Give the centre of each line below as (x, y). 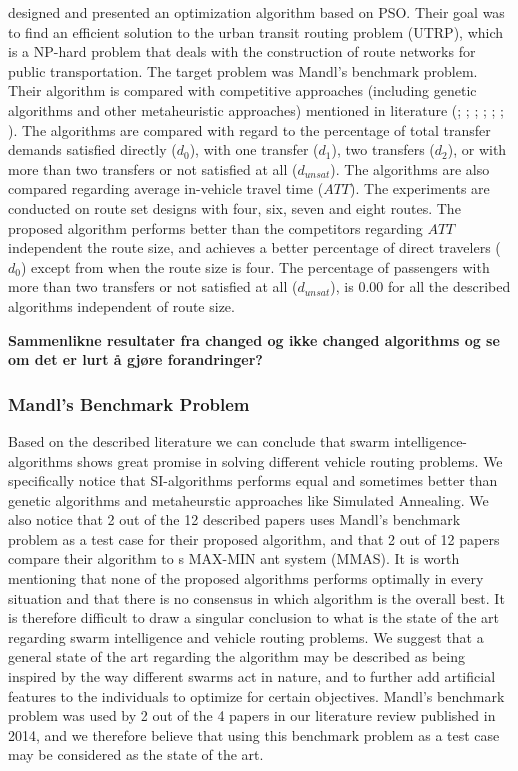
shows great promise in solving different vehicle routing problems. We (290, 460)
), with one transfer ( (254, 149)
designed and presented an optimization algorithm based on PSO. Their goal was (256, 12)
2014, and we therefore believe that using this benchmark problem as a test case (254, 734)
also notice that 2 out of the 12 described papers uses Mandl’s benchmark (234, 519)
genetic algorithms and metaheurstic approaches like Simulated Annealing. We (248, 499)
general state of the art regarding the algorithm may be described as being (237, 656)
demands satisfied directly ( (92, 149)
